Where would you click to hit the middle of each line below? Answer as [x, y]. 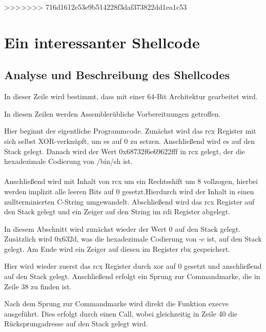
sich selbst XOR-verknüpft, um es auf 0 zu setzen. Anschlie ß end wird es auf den [130, 141]
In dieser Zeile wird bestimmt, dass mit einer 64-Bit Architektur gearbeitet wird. [131, 96]
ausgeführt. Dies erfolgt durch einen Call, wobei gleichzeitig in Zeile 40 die [121, 313]
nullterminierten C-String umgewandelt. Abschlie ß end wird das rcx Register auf [129, 201]
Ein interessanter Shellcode [102, 42]
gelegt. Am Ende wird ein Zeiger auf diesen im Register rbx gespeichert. [117, 248]
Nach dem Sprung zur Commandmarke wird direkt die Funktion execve [116, 303]
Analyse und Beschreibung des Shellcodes [117, 75]
